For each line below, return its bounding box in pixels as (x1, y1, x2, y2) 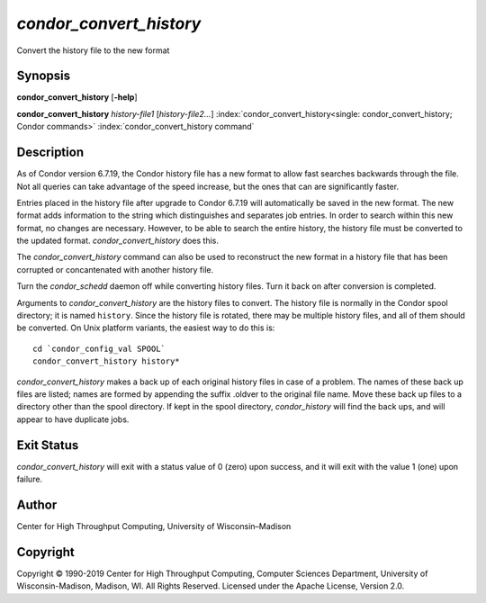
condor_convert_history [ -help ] (16, 92, 139, 103)
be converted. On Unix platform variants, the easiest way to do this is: (16, 322, 275, 333)
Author (16, 497, 58, 512)
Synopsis (16, 68, 71, 84)
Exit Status (16, 437, 79, 453)
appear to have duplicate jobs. (16, 414, 130, 425)
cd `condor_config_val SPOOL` (32, 343, 166, 354)
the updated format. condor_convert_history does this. (16, 235, 220, 247)
